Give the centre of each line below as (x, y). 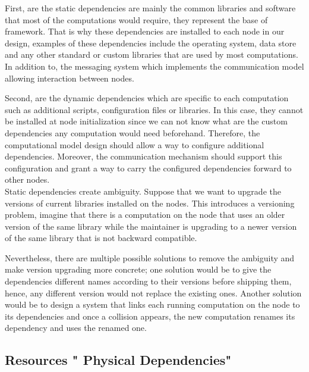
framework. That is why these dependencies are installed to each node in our (145, 31)
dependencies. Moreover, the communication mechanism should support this (144, 156)
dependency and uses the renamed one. (76, 328)
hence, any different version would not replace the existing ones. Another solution (153, 293)
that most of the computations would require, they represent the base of (136, 19)
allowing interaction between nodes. (70, 78)
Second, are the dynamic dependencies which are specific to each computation (147, 98)
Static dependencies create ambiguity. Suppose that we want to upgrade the (143, 191)
